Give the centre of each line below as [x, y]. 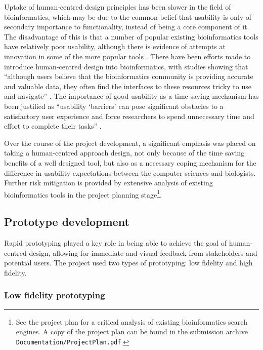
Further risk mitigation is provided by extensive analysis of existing [108, 183]
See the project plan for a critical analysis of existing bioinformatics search [131, 321]
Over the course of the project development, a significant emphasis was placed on [130, 143]
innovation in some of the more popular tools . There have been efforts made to [127, 56]
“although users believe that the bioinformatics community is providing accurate [129, 76]
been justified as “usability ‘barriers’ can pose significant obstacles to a [114, 106]
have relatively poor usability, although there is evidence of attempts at [115, 46]
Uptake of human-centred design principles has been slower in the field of [118, 7]
